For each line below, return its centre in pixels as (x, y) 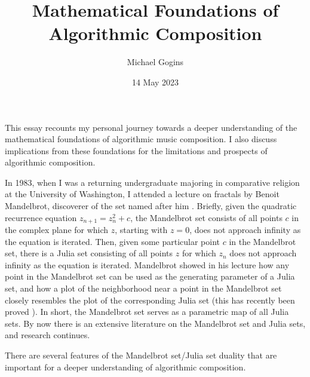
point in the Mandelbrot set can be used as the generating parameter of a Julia (150, 276)
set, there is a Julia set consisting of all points (89, 253)
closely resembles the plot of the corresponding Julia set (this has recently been (150, 300)
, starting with (141, 230)
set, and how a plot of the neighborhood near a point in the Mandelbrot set (143, 288)
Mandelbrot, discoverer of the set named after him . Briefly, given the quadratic (151, 206)
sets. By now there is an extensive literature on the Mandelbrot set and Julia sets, (155, 323)
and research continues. (47, 335)
